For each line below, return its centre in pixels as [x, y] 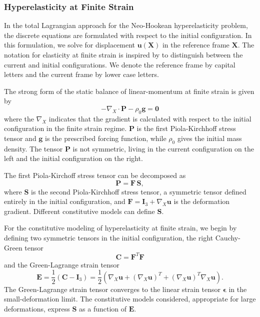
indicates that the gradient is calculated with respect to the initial [150, 118]
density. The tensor [33, 148]
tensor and [20, 138]
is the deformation [202, 201]
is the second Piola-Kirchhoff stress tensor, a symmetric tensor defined [139, 191]
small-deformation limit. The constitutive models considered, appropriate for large [130, 299]
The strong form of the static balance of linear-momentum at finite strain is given [129, 91]
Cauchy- [228, 237]
